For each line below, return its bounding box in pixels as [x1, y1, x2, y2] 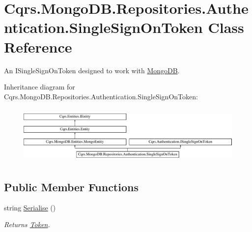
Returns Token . [4, 219, 50, 229]
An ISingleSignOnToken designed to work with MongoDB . [4, 65, 180, 75]
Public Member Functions [4, 179, 139, 195]
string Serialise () [4, 203, 56, 213]
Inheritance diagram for [4, 82, 75, 92]
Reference [4, 36, 72, 57]
